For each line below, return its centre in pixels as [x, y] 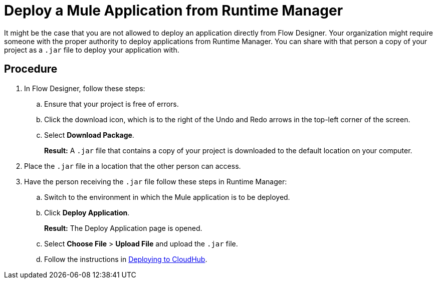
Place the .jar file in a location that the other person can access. [133, 166]
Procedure [31, 69]
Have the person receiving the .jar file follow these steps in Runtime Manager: [156, 181]
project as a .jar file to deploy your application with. [92, 50]
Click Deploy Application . [87, 212]
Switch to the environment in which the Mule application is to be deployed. [167, 197]
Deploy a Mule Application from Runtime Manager [174, 11]
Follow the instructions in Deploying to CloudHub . [126, 259]
